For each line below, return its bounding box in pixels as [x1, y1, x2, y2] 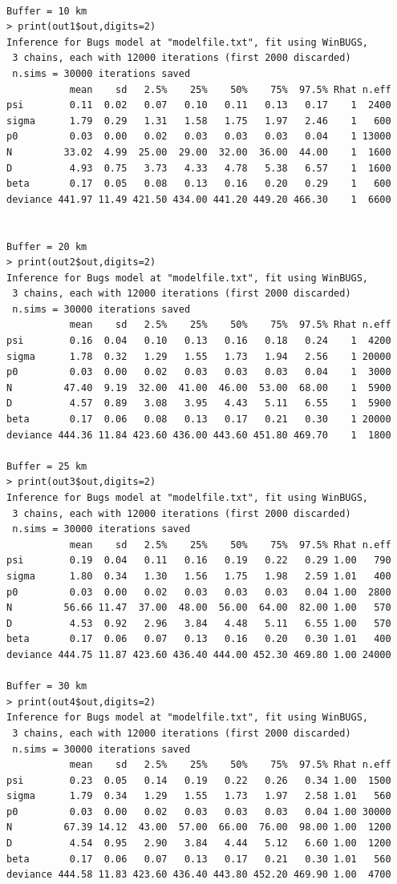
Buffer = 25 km [6, 460, 87, 472]
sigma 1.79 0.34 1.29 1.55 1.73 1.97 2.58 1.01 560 [6, 790, 391, 802]
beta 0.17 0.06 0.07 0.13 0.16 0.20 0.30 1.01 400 [6, 633, 391, 645]
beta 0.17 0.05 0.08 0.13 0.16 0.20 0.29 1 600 [6, 178, 391, 190]
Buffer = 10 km [6, 5, 87, 17]
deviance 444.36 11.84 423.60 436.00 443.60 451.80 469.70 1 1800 [6, 429, 391, 441]
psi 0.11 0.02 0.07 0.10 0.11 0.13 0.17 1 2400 [6, 99, 391, 111]
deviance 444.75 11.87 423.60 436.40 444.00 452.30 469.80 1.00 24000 [6, 648, 391, 660]
